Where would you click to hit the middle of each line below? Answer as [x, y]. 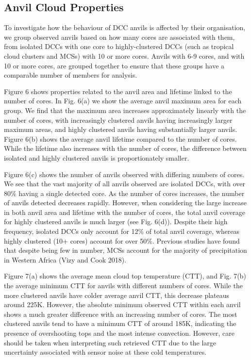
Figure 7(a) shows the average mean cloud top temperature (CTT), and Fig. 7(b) [125, 276]
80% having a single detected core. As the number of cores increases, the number [124, 193]
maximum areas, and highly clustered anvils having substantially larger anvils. [121, 129]
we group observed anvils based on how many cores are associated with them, [119, 37]
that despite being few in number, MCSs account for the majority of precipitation [125, 250]
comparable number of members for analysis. [71, 75]
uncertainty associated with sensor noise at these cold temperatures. [105, 352]
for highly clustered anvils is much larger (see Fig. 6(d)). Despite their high [116, 221]
